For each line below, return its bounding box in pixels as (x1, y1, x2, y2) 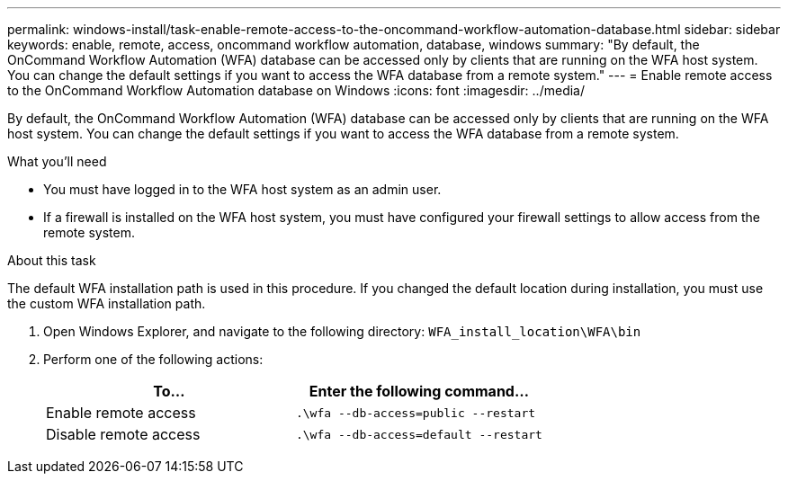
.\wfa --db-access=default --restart (295, 427, 542, 441)
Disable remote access (46, 425, 201, 443)
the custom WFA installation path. (7, 296, 206, 311)
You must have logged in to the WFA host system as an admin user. (43, 182, 442, 197)
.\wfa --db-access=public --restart (295, 405, 536, 420)
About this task (7, 253, 96, 268)
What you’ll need (7, 154, 107, 169)
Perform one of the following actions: (43, 352, 264, 367)
